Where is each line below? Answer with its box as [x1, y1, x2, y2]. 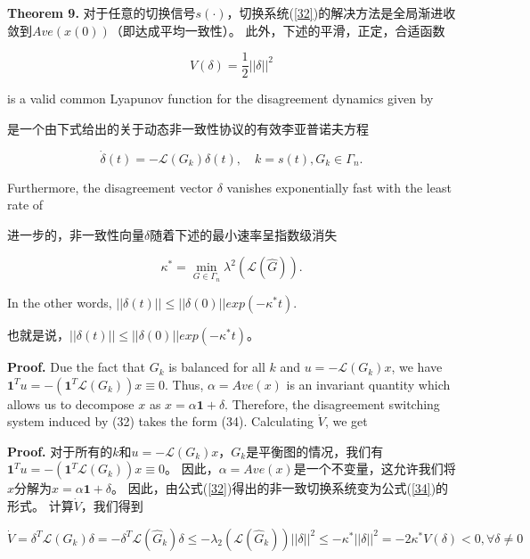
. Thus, [165, 374, 204, 393]
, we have [391, 358, 443, 376]
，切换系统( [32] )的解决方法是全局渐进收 [226, 4, 456, 21]
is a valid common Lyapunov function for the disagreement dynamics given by [7, 89, 434, 108]
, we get [324, 412, 368, 431]
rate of [7, 195, 44, 214]
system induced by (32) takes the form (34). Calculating [7, 412, 314, 431]
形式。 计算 [7, 497, 74, 515]
